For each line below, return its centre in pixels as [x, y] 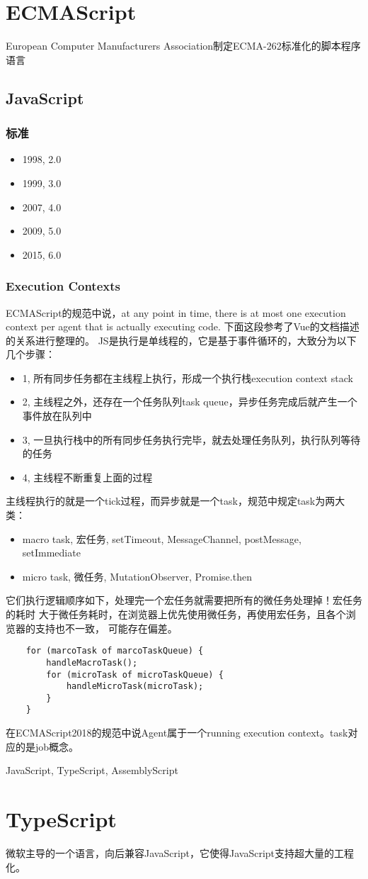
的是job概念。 [47, 746]
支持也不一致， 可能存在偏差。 [106, 628]
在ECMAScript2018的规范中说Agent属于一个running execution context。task [177, 733]
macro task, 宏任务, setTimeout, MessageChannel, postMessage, [162, 538]
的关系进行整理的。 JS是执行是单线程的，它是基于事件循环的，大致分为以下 [181, 340]
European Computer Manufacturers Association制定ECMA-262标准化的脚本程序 [183, 46]
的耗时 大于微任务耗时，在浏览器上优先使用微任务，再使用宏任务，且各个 [176, 614]
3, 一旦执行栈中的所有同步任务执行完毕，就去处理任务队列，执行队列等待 [191, 439]
